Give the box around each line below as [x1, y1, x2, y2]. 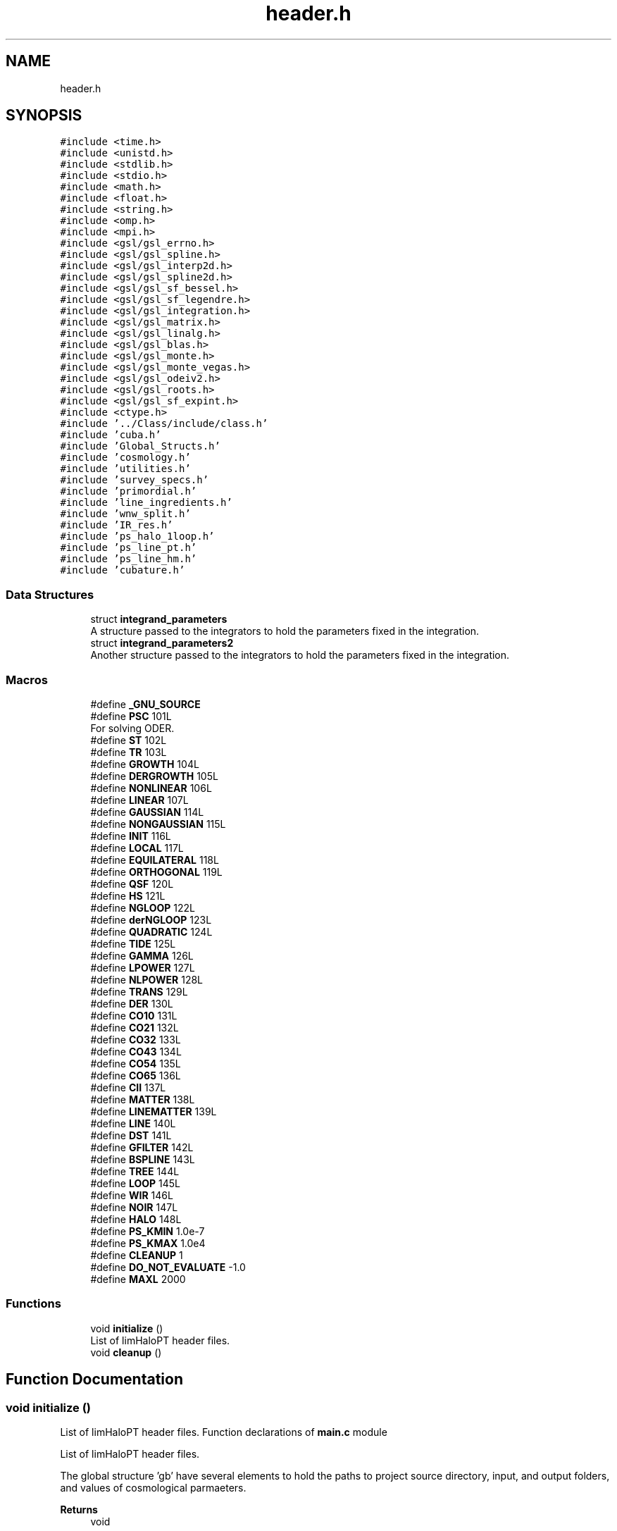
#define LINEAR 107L [90, 793, 189, 806]
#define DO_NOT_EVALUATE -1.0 [90, 1260, 246, 1273]
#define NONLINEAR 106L [90, 781, 212, 794]
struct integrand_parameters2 [90, 637, 234, 650]
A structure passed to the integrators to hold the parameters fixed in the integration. [90, 625, 480, 638]
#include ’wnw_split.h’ [60, 508, 191, 520]
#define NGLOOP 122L [90, 901, 195, 914]
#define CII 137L [90, 1081, 166, 1093]
